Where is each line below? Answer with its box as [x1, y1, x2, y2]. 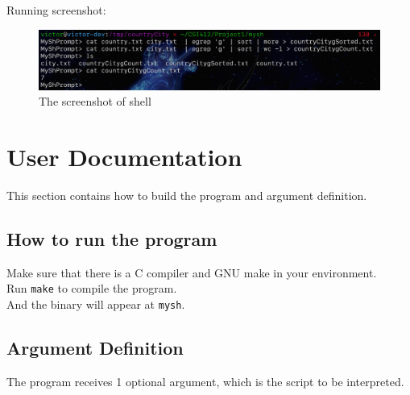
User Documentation [6, 139, 242, 173]
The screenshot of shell [39, 93, 151, 110]
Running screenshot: [6, 2, 106, 18]
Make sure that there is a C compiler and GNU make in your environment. [6, 264, 377, 281]
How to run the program [6, 226, 217, 251]
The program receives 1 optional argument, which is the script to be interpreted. [6, 372, 404, 389]
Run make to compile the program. [6, 280, 177, 297]
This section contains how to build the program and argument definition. [6, 186, 367, 203]
